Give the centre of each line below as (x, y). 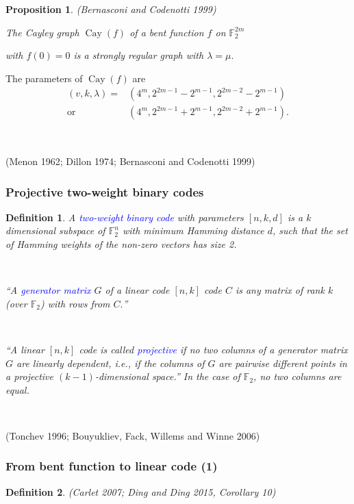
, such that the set (310, 230)
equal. (17, 389)
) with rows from (75, 303)
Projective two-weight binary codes (105, 191)
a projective (29, 376)
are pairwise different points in (283, 363)
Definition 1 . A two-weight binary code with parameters (125, 217)
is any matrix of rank (280, 290)
